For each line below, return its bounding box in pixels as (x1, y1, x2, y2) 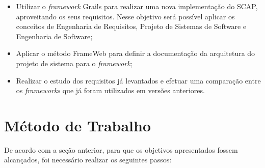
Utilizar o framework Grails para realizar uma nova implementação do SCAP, (16, 1, 258, 11)
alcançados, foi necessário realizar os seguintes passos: (4, 154, 172, 165)
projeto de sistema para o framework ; (16, 58, 132, 68)
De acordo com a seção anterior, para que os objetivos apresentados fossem (4, 144, 238, 155)
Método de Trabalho (4, 115, 151, 135)
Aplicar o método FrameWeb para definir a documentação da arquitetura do (16, 48, 255, 59)
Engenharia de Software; (16, 31, 93, 41)
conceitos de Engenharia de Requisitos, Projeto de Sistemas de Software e (16, 21, 247, 32)
